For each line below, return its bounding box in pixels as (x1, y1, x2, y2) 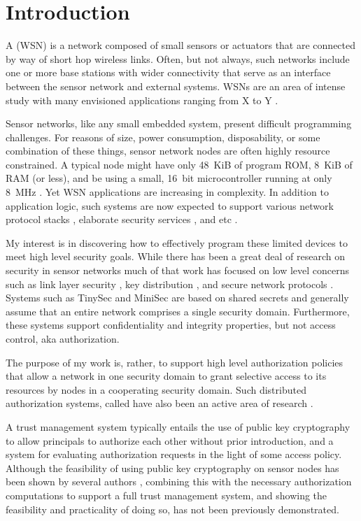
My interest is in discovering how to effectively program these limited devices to (6, 235, 348, 250)
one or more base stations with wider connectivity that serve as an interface (6, 65, 331, 80)
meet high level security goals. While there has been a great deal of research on (6, 249, 346, 264)
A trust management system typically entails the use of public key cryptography (6, 419, 351, 434)
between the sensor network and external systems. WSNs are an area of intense (6, 78, 346, 93)
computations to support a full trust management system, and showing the (6, 487, 327, 502)
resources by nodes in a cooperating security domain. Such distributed (6, 382, 306, 397)
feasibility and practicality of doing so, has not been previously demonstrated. (6, 501, 339, 516)
